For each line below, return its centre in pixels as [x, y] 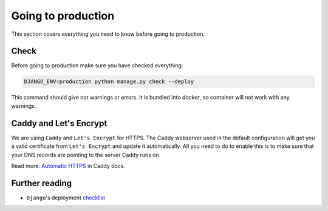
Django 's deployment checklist [66, 198]
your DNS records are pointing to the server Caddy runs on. [86, 155]
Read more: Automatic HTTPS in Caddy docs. [68, 166]
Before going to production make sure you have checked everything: [97, 65]
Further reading [42, 183]
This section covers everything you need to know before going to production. [108, 34]
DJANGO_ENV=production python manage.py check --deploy [109, 82]
